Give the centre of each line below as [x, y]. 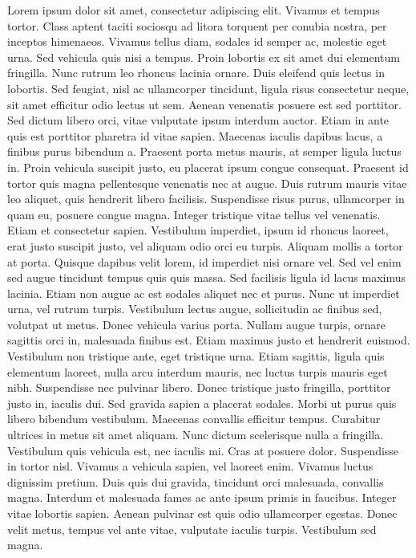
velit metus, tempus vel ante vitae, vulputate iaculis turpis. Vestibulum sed [192, 529]
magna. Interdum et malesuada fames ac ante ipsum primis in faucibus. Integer [202, 497]
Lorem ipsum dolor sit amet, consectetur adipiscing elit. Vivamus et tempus [194, 10]
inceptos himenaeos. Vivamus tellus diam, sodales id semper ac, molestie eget [197, 41]
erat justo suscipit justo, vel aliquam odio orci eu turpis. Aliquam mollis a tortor [205, 245]
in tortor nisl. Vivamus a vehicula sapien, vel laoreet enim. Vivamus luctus [190, 466]
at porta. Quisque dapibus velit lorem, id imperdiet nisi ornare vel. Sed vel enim [204, 261]
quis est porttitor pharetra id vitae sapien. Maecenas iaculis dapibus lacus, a [195, 135]
